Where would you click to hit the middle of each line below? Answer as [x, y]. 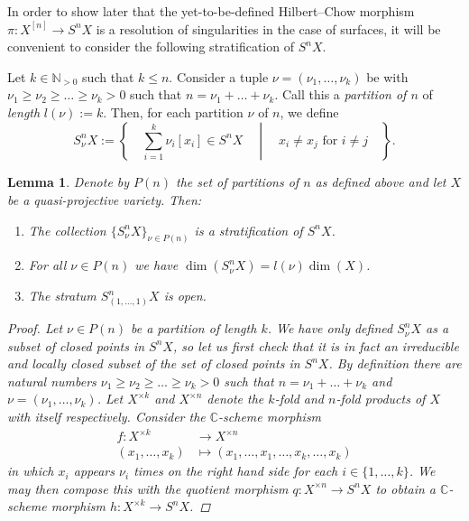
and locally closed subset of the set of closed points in [154, 363]
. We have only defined [330, 328]
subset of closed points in [76, 345]
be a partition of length [193, 328]
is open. [185, 296]
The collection [67, 230]
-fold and [299, 399]
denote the [235, 399]
